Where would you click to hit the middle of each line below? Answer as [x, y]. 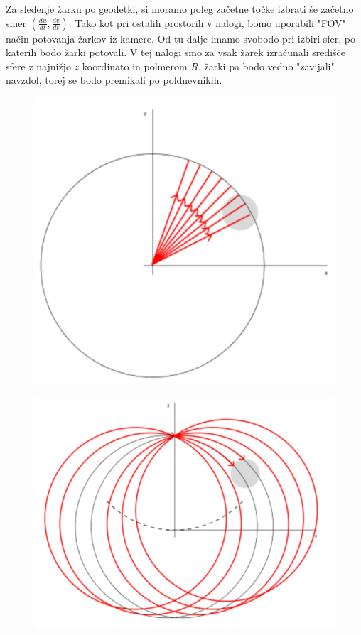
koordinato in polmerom [135, 66]
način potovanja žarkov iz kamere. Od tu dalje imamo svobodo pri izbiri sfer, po [180, 38]
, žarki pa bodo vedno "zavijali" [266, 66]
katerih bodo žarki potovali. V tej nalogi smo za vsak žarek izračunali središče [176, 52]
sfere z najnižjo [38, 66]
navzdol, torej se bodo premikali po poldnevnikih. [114, 80]
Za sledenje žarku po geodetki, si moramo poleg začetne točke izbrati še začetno [180, 9]
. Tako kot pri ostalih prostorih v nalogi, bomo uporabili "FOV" [207, 22]
